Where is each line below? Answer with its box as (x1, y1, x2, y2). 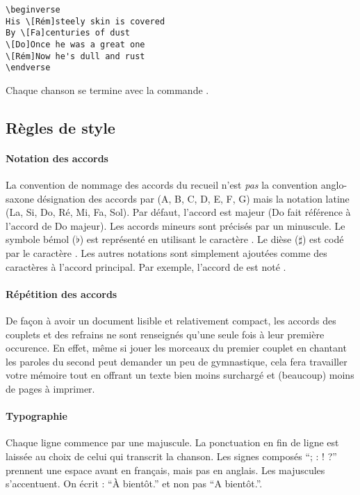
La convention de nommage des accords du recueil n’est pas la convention (6, 178, 318, 192)
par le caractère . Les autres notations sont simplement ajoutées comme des (6, 246, 327, 260)
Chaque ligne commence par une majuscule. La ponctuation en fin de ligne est (6, 435, 339, 450)
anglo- (320, 178, 347, 192)
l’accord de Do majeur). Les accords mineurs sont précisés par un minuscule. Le (6, 218, 345, 233)
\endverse (6, 63, 51, 73)
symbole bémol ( (6, 232, 76, 246)
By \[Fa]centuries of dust (6, 28, 130, 38)
